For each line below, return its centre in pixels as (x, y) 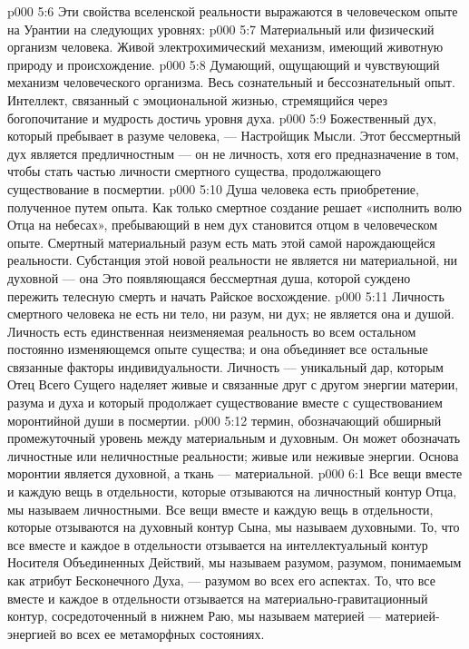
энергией (32, 633)
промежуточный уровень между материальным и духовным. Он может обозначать (234, 438)
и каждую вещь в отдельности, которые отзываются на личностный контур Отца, (232, 492)
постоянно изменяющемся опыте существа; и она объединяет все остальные (218, 349)
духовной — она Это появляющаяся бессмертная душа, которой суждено (209, 277)
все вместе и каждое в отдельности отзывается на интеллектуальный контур (218, 544)
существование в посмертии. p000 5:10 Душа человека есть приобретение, (213, 188)
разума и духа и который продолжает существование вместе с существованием (225, 403)
